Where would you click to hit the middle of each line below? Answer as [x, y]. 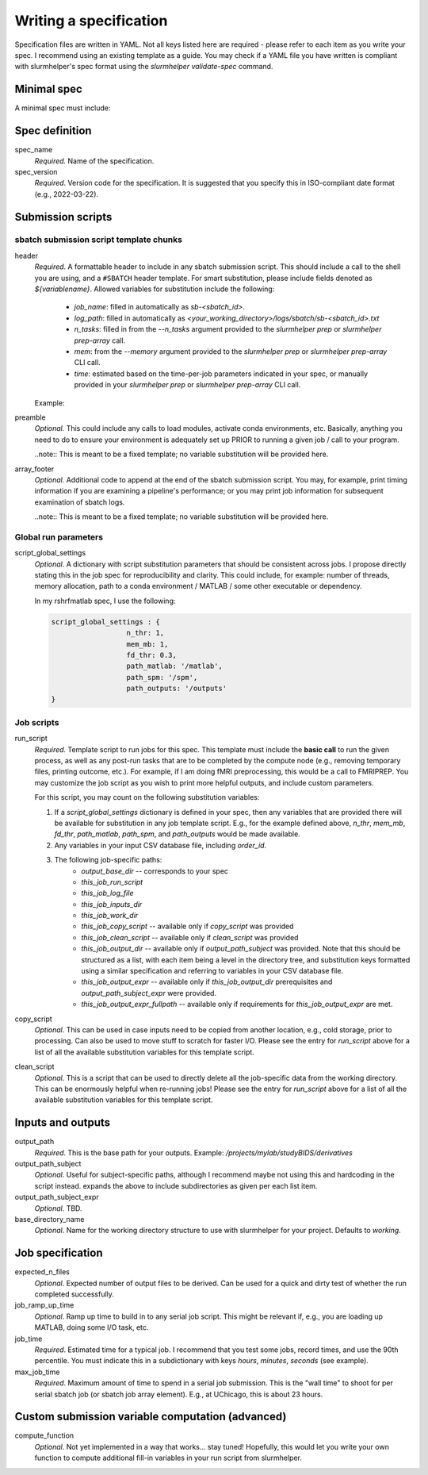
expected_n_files [42, 1272]
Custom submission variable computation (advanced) [151, 1417]
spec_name [34, 150]
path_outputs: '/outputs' [177, 689]
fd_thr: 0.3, [152, 655]
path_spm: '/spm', [162, 677]
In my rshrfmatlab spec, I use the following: [105, 601]
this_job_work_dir [110, 916]
